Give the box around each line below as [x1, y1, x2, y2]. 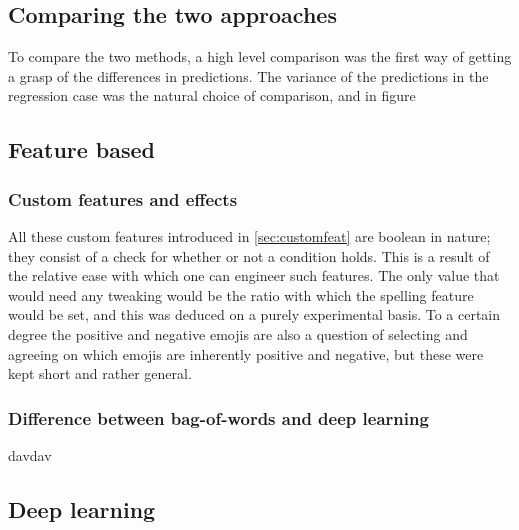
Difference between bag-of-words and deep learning [8, 405, 429, 430]
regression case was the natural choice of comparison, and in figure [8, 85, 416, 106]
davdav [8, 444, 52, 465]
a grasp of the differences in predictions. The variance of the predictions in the [8, 65, 489, 86]
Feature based [8, 134, 156, 165]
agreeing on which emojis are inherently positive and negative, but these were [8, 343, 484, 364]
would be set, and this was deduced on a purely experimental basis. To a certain [8, 304, 501, 325]
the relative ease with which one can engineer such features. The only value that [8, 265, 500, 286]
